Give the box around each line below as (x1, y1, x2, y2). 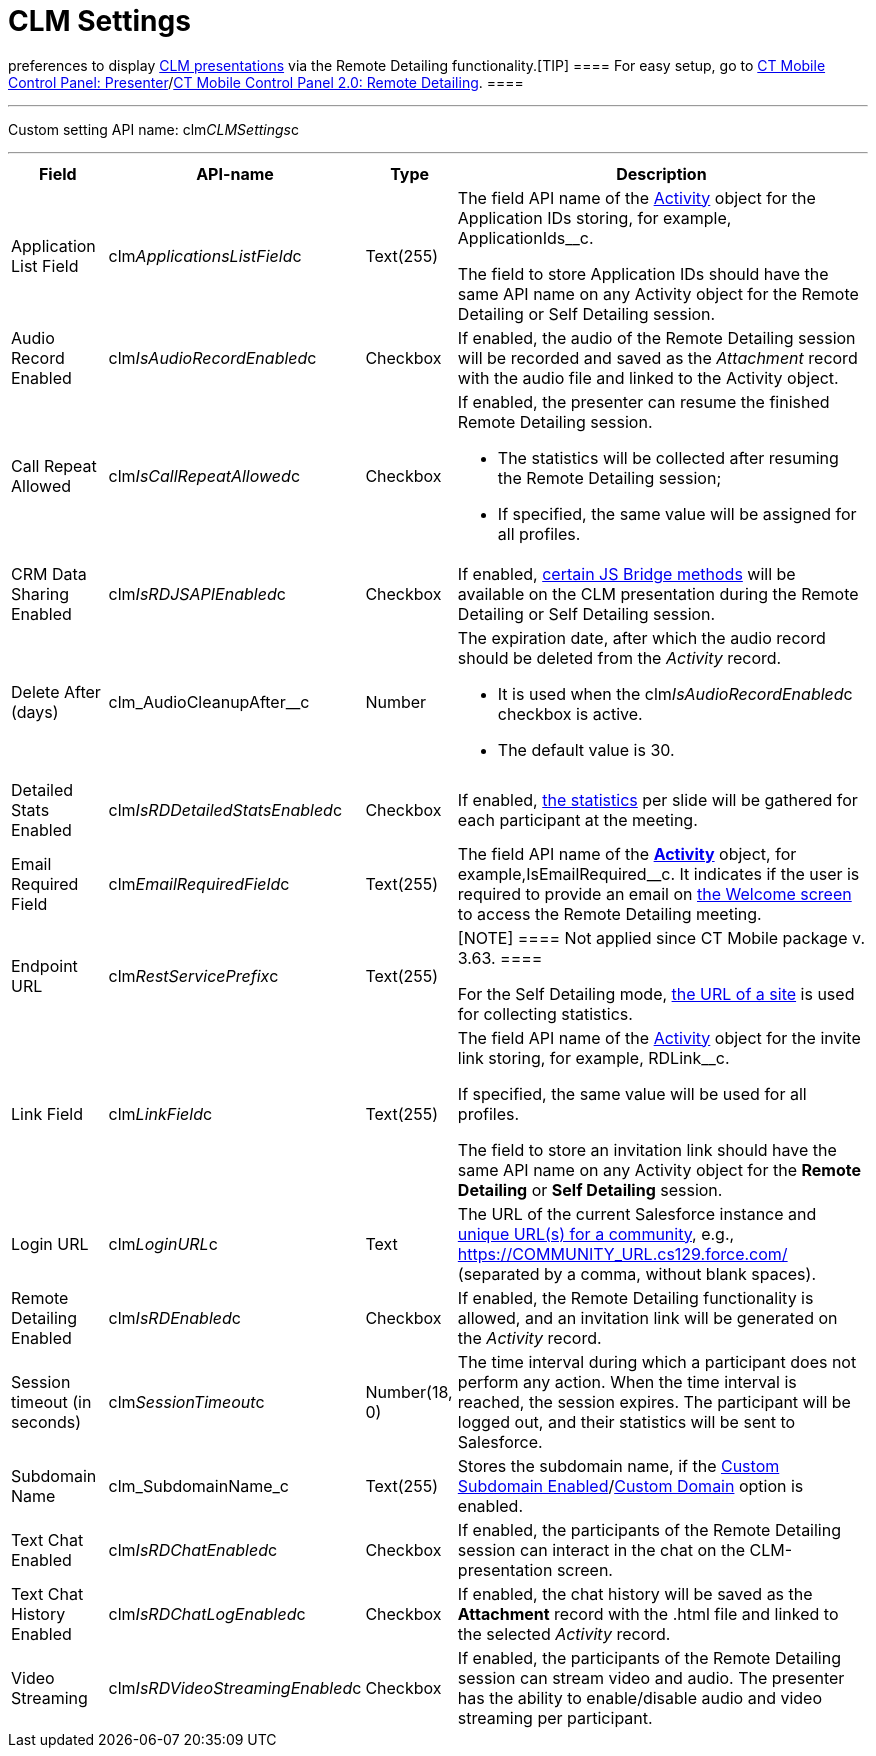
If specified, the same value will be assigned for (497, 503, 857, 524)
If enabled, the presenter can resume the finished (457, 391, 830, 412)
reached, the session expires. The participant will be (457, 1391, 851, 1412)
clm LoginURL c (108, 1233, 218, 1254)
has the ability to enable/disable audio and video (457, 1687, 823, 1708)
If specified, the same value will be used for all (457, 1083, 807, 1104)
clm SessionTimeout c (108, 1391, 265, 1412)
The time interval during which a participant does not (457, 1351, 857, 1372)
